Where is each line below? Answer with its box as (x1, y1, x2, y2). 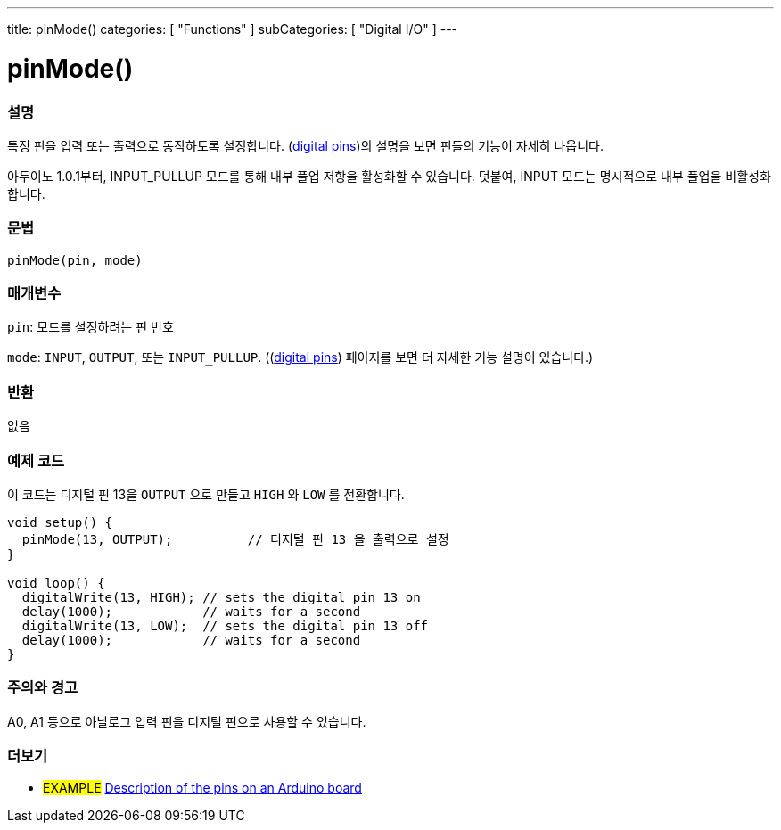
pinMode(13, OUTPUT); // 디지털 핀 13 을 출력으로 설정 (21, 531, 449, 546)
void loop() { (7, 575, 105, 590)
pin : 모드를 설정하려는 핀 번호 (7, 319, 174, 335)
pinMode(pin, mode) (7, 252, 143, 267)
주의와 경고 (7, 678, 78, 697)
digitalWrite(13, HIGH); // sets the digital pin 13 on (21, 589, 421, 604)
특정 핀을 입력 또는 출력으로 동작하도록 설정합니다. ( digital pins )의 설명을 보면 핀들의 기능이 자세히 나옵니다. (7, 137, 604, 153)
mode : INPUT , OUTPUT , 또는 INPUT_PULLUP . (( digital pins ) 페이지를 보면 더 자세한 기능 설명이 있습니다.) (7, 349, 594, 366)
